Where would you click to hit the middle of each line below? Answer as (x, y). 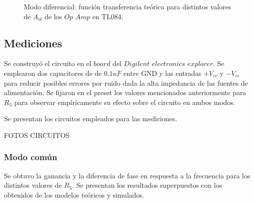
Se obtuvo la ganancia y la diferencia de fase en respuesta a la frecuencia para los (127, 175)
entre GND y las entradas (163, 73)
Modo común (31, 157)
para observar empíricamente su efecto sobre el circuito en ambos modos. (125, 102)
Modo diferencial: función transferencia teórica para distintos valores (127, 6)
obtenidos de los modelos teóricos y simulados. (74, 194)
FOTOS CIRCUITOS (37, 135)
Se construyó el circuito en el (48, 63)
